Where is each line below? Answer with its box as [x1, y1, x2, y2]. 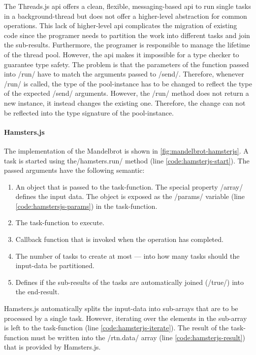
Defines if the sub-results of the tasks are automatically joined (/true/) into [15, 276, 244, 287]
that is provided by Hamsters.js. [4, 342, 101, 352]
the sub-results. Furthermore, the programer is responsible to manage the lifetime [4, 39, 250, 50]
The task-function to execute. [15, 217, 104, 228]
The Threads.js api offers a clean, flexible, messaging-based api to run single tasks [4, 1, 251, 11]
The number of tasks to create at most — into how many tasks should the [15, 250, 240, 261]
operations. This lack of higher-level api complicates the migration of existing [4, 20, 237, 31]
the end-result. [15, 286, 60, 297]
